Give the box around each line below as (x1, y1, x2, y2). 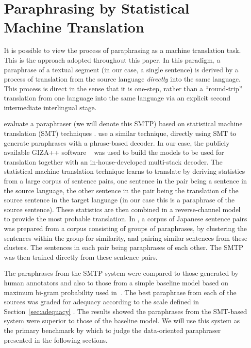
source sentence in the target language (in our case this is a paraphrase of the (4, 195, 235, 205)
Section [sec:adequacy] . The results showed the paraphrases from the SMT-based (4, 306, 247, 316)
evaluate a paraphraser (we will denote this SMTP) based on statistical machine (4, 118, 243, 129)
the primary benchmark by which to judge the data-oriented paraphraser (4, 325, 221, 335)
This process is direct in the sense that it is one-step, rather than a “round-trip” (4, 83, 243, 93)
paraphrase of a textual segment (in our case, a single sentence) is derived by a (4, 64, 238, 74)
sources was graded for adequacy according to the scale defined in (4, 297, 199, 307)
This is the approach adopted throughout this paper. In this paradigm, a (4, 54, 220, 65)
